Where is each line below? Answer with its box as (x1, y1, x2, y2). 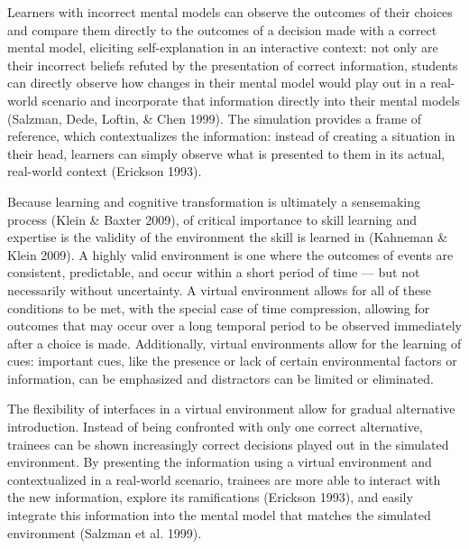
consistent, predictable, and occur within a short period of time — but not (7, 263, 420, 282)
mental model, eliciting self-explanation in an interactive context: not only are (7, 38, 438, 57)
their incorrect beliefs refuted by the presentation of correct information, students (7, 55, 458, 74)
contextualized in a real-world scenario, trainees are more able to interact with (7, 470, 441, 489)
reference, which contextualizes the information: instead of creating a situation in (7, 126, 455, 145)
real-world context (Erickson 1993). (7, 162, 202, 181)
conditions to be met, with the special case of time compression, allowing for (7, 298, 430, 317)
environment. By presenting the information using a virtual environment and (7, 452, 432, 471)
